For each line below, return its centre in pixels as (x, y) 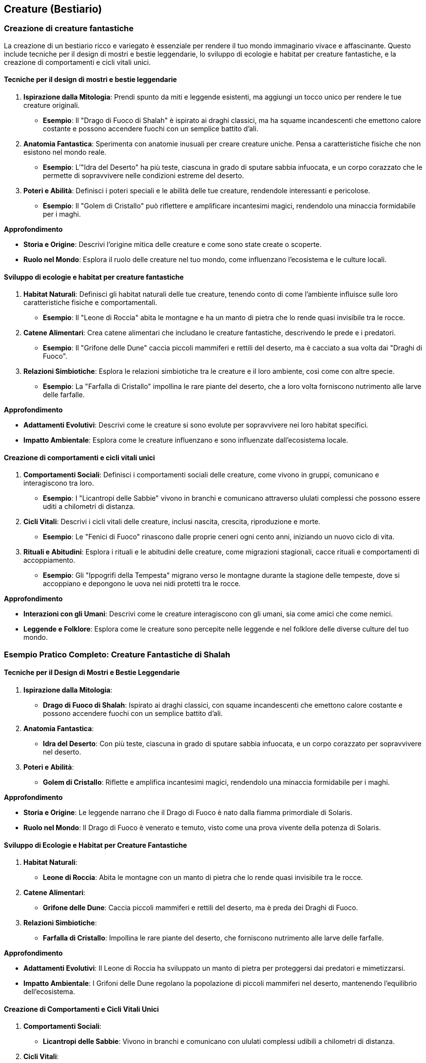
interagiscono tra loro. (59, 483)
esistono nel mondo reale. (65, 152)
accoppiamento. (49, 560)
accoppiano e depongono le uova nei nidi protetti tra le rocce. (142, 584)
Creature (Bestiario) (53, 9)
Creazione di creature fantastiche (69, 29)
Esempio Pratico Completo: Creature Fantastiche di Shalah (117, 654)
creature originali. (52, 105)
